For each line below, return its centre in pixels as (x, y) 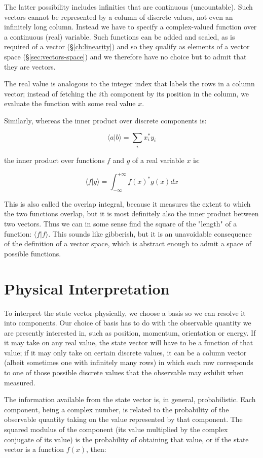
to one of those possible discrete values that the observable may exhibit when (124, 372)
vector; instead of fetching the (50, 93)
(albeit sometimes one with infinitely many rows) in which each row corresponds (129, 362)
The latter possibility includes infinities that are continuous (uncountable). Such (128, 7)
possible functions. (33, 253)
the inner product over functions (54, 160)
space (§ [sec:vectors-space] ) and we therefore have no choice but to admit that (125, 56)
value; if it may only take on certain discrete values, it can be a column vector (125, 352)
